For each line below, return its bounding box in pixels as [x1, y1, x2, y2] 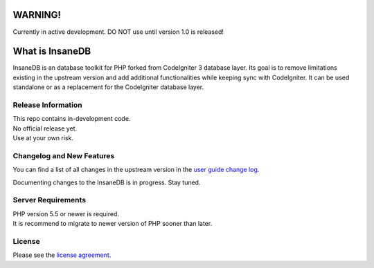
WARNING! [12, 9, 62, 21]
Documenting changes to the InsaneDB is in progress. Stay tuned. [12, 178, 201, 186]
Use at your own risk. [12, 134, 74, 142]
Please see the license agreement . [12, 251, 112, 259]
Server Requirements [12, 195, 87, 205]
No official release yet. [12, 124, 78, 133]
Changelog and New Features [12, 151, 115, 160]
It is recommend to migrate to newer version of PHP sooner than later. [12, 220, 213, 228]
